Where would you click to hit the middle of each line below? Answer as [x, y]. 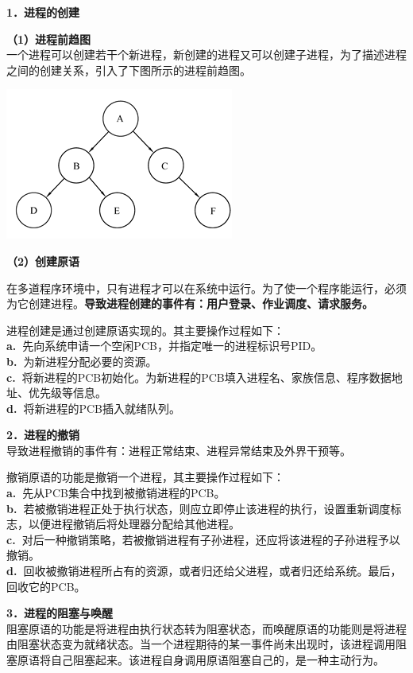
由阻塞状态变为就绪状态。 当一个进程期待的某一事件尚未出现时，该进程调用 [201, 644]
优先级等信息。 [67, 393]
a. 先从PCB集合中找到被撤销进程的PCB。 [116, 493]
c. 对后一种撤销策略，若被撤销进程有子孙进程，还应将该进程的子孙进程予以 [203, 539]
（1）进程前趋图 [49, 39]
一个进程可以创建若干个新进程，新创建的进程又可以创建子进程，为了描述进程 [206, 54]
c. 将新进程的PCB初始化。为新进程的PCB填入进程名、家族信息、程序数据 [199, 377]
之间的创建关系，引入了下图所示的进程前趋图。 [129, 70]
